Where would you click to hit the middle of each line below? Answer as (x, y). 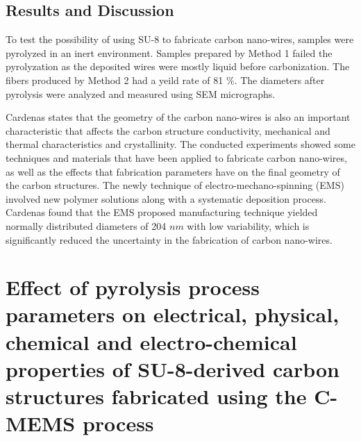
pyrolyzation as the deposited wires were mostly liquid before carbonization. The (178, 66)
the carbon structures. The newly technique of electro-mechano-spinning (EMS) (175, 185)
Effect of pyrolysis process (133, 287)
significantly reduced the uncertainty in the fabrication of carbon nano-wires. (169, 239)
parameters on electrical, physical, (173, 314)
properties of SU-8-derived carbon (173, 368)
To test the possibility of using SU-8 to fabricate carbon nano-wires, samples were (180, 39)
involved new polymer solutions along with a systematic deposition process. (166, 198)
